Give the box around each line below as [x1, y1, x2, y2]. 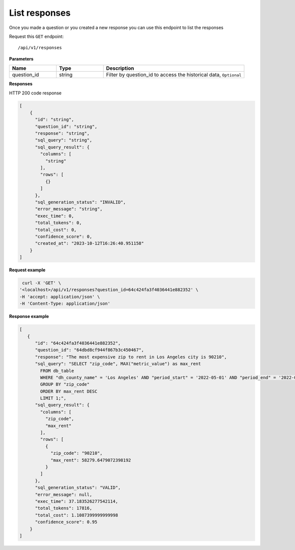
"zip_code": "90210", [50, 450, 103, 456]
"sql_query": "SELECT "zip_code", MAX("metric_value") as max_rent [35, 361, 201, 367]
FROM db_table [40, 368, 74, 374]
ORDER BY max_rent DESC [40, 388, 98, 394]
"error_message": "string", [35, 206, 103, 212]
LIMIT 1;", [40, 396, 66, 401]
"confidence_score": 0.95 [35, 519, 98, 525]
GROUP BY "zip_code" [40, 381, 90, 387]
